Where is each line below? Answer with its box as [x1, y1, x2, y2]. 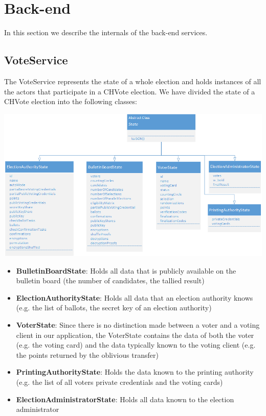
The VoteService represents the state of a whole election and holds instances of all [4, 76, 261, 86]
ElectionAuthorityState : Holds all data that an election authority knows [16, 292, 253, 303]
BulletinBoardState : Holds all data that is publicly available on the [16, 265, 236, 276]
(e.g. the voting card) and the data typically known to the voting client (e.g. [16, 339, 256, 350]
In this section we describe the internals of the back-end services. [4, 27, 208, 38]
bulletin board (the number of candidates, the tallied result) [16, 275, 205, 286]
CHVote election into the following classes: [4, 96, 137, 107]
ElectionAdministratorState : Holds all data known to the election [16, 394, 234, 404]
